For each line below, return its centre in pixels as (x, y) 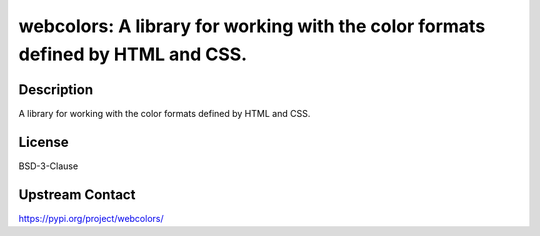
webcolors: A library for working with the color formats (252, 26)
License (43, 141)
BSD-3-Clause (48, 166)
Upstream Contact (77, 194)
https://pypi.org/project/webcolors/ (91, 218)
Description (56, 89)
